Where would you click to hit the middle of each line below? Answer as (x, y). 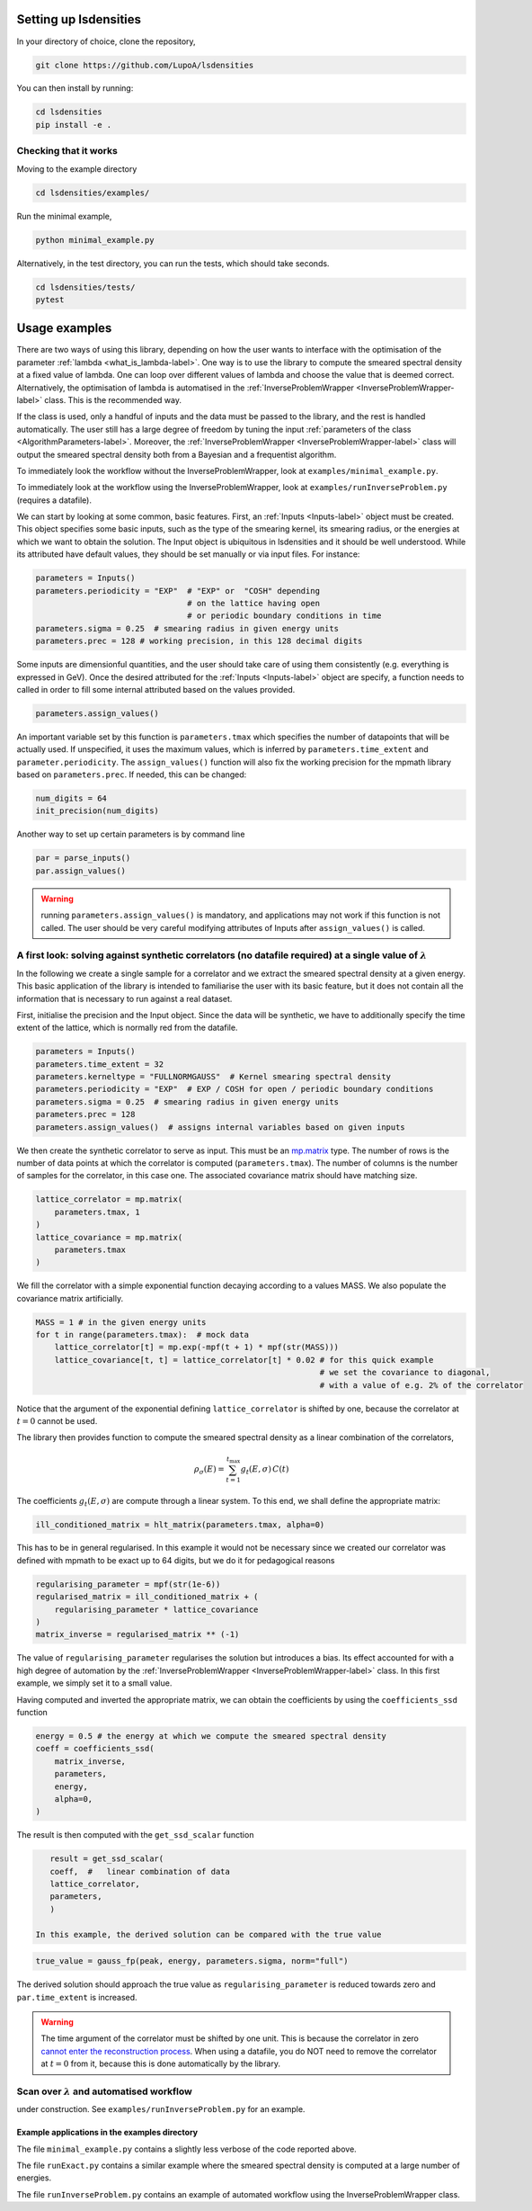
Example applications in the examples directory (107, 2133)
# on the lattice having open (254, 604)
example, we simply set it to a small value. (94, 1683)
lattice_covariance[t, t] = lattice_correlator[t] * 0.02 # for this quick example (244, 1360)
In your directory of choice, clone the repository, (106, 41)
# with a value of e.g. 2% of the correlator (421, 1385)
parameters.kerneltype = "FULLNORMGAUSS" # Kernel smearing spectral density (213, 1077)
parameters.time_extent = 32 (100, 1064)
